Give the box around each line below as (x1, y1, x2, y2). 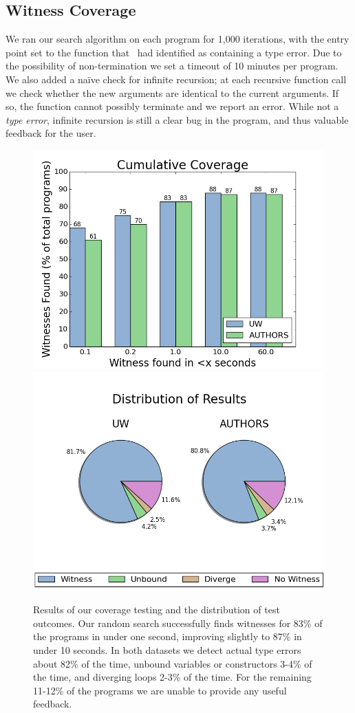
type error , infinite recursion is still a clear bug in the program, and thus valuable (6, 112, 349, 127)
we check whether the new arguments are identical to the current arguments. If (6, 85, 339, 100)
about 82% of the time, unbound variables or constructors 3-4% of (33, 656, 312, 670)
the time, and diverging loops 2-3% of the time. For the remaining (33, 670, 312, 684)
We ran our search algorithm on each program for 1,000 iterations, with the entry (6, 32, 349, 46)
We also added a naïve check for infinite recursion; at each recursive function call (6, 72, 347, 86)
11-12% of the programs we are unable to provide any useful (33, 683, 287, 697)
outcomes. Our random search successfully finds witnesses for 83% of (33, 615, 323, 630)
